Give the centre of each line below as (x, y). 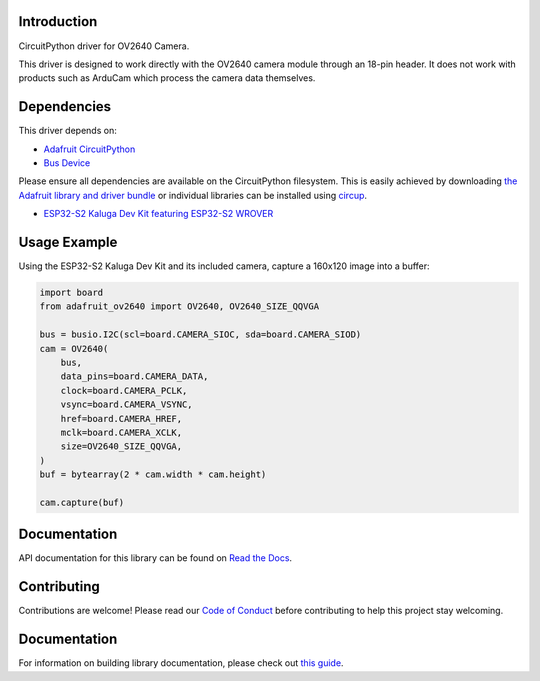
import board (71, 293)
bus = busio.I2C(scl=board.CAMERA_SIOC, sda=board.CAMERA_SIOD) (200, 334)
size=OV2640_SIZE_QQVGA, (121, 446)
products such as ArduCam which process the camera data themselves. (167, 78)
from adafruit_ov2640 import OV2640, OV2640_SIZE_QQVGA (179, 306)
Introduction (58, 21)
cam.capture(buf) (82, 502)
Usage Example (68, 241)
